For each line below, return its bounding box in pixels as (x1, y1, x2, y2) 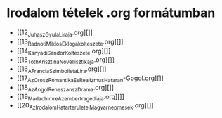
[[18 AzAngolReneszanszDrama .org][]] (16, 83, 114, 93)
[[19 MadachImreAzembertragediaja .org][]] (16, 92, 124, 103)
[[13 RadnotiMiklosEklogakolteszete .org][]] (16, 37, 124, 47)
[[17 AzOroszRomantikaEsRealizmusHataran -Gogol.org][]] (16, 74, 164, 84)
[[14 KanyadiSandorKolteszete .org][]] (16, 46, 111, 57)
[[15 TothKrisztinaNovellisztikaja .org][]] (16, 55, 115, 66)
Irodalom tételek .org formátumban (6, 5, 216, 21)
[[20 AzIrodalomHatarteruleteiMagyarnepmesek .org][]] (16, 101, 154, 112)
